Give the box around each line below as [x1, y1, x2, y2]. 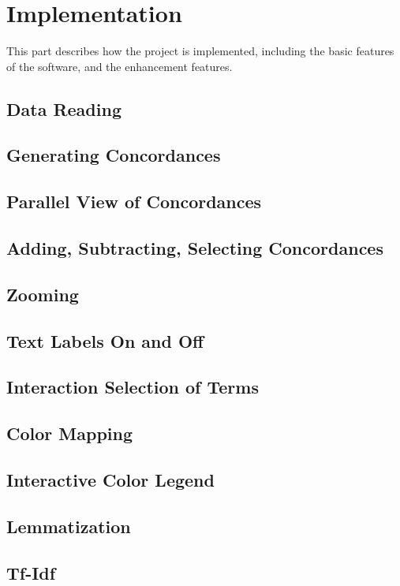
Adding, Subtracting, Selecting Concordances [6, 236, 383, 260]
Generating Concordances [6, 143, 221, 167]
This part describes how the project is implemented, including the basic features [6, 43, 394, 59]
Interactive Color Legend [6, 467, 215, 491]
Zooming [6, 282, 79, 306]
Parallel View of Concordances [6, 189, 262, 214]
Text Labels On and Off [6, 328, 204, 353]
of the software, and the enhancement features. [6, 58, 233, 74]
